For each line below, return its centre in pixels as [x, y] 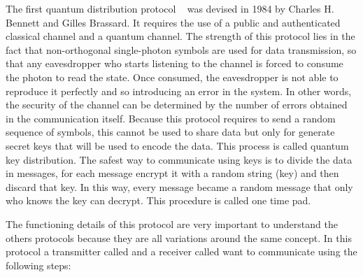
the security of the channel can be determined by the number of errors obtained [177, 105]
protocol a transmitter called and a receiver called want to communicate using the [181, 251]
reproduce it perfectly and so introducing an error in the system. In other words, [179, 91]
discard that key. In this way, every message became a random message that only [179, 186]
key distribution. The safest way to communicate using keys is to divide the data [179, 159]
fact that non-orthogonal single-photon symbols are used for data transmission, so [181, 49]
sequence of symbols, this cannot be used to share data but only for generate [170, 132]
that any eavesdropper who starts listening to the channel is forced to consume [175, 63]
